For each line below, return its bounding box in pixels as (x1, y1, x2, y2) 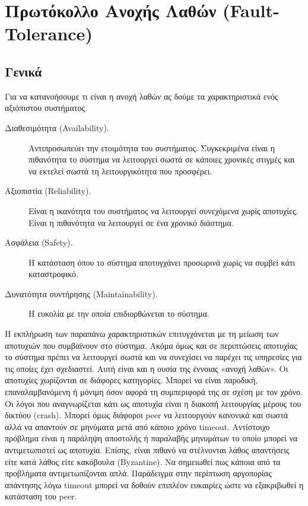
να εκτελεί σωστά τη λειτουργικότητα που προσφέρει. (28, 164, 212, 177)
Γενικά (5, 62, 42, 80)
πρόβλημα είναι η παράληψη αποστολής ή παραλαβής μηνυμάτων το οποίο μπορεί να (5, 432, 298, 444)
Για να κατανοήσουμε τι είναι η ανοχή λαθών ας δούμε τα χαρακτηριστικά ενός (5, 90, 278, 102)
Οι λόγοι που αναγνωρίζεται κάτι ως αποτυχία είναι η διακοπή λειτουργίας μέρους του (5, 397, 301, 409)
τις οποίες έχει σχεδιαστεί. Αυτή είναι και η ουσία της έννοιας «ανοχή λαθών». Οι (5, 362, 288, 374)
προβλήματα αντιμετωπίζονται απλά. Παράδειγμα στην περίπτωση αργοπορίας (5, 467, 272, 479)
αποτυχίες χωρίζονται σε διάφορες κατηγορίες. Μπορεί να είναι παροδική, (5, 374, 258, 386)
